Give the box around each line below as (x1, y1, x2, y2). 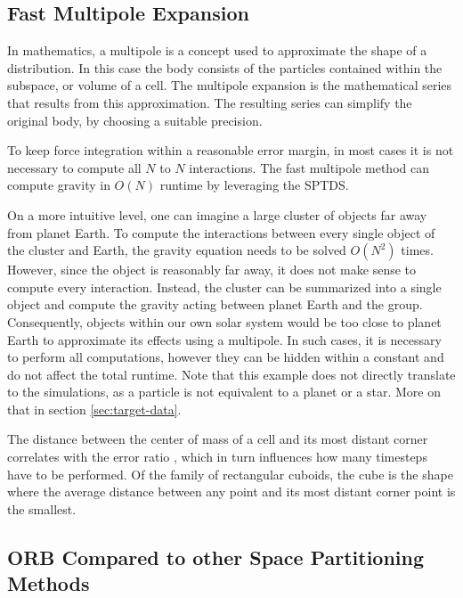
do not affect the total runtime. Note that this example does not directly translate (7, 365, 456, 383)
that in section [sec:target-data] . (7, 399, 182, 418)
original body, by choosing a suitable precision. (7, 111, 263, 129)
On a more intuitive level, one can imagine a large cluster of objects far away (7, 205, 427, 224)
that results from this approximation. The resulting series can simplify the (7, 93, 412, 111)
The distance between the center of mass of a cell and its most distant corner (7, 430, 428, 448)
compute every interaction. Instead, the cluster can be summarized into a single (7, 277, 442, 296)
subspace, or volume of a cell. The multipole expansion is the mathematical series (7, 76, 452, 94)
